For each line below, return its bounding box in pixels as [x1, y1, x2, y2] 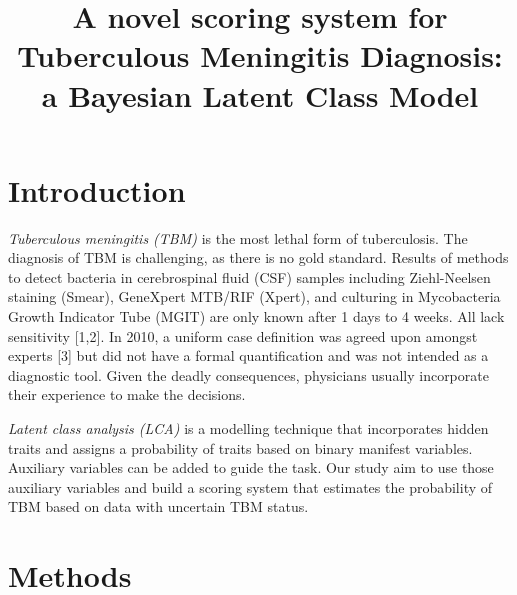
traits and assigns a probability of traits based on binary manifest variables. [8, 437, 473, 458]
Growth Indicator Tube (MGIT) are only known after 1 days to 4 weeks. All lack [8, 306, 505, 327]
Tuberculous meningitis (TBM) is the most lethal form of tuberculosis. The [8, 227, 468, 248]
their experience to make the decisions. [8, 384, 246, 405]
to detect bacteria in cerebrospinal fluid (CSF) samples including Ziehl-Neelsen [8, 266, 491, 287]
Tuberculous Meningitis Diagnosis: [17, 35, 503, 76]
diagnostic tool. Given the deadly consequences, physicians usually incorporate [8, 364, 489, 385]
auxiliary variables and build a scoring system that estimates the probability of [8, 476, 493, 497]
